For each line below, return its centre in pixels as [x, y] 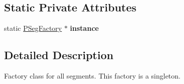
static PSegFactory [33, 28]
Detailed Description [59, 55]
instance [84, 28]
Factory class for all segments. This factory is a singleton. [92, 76]
